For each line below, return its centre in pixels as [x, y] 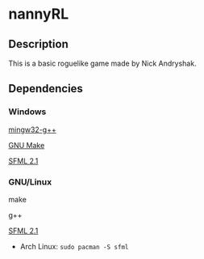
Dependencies [46, 89]
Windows [27, 112]
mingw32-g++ [32, 129]
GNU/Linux [30, 181]
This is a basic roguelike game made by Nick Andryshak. [102, 63]
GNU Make [27, 145]
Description [38, 44]
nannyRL [39, 14]
